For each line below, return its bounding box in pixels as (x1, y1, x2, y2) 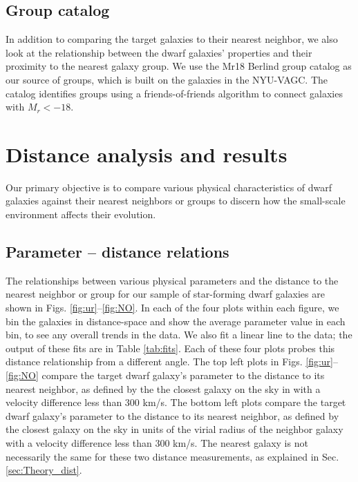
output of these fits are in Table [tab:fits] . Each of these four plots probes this (6, 340, 335, 355)
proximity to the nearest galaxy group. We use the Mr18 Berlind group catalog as (6, 59, 352, 73)
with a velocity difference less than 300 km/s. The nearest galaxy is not (6, 436, 308, 450)
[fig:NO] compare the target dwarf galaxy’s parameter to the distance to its (6, 368, 325, 383)
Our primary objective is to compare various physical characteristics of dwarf (6, 180, 332, 194)
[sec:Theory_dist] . (6, 463, 82, 477)
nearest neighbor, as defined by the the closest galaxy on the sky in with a (6, 381, 321, 396)
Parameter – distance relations (6, 241, 229, 262)
